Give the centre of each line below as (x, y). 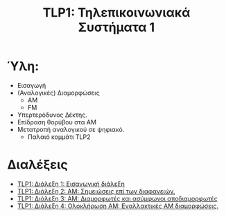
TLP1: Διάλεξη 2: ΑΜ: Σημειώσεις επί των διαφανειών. (96, 191)
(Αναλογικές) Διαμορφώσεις (59, 93)
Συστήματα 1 (116, 27)
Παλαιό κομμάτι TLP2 (59, 137)
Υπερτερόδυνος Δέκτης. (52, 115)
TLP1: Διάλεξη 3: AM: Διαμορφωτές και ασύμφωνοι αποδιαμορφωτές (118, 198)
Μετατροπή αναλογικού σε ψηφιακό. (71, 129)
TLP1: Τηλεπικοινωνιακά (116, 13)
